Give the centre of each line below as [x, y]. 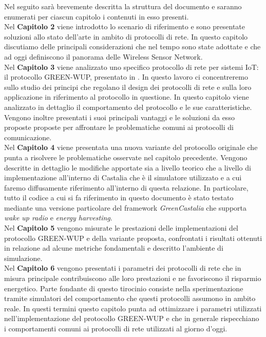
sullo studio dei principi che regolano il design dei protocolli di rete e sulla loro [128, 87]
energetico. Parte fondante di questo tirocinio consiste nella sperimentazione [124, 288]
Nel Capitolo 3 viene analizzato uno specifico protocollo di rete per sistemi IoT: [131, 67]
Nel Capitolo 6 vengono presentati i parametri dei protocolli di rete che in [123, 268]
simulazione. [23, 258]
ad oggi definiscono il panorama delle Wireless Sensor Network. [103, 56]
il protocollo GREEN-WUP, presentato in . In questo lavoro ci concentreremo [126, 77]
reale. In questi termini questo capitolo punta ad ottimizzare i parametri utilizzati [133, 308]
